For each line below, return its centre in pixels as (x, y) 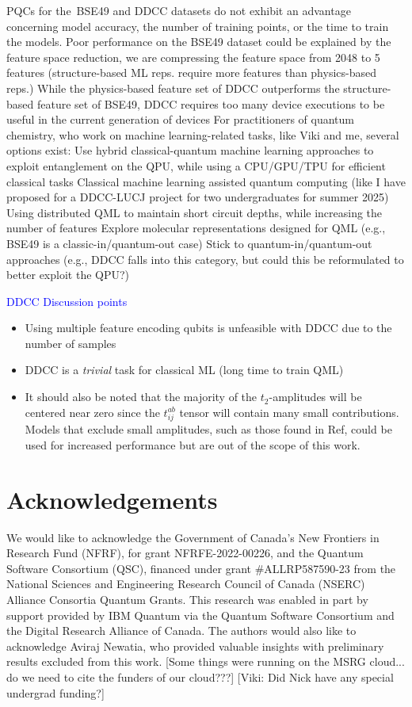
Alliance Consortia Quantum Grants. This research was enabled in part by (187, 600)
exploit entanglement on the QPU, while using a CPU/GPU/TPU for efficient (196, 165)
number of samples (71, 343)
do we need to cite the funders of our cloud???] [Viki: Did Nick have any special (200, 677)
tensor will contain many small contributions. (289, 412)
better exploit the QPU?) (68, 275)
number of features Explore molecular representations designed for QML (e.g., (196, 228)
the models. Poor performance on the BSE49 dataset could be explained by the (199, 42)
